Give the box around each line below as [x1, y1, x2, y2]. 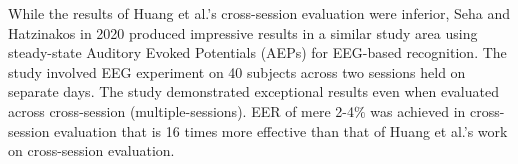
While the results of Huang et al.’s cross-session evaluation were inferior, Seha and [8, 3, 511, 23]
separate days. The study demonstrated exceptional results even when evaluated [8, 81, 499, 102]
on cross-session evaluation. [8, 140, 175, 161]
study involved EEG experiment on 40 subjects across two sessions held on [8, 61, 466, 82]
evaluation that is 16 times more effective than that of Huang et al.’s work [54, 120, 508, 141]
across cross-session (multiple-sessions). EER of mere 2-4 [8, 100, 355, 121]
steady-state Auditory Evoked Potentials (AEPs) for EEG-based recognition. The [8, 42, 507, 63]
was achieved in [370, 100, 466, 121]
